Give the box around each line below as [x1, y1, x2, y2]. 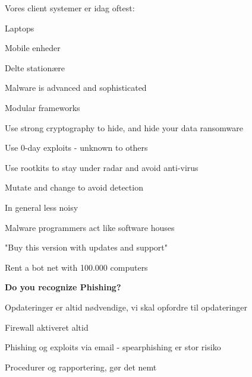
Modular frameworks [5, 101, 80, 113]
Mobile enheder [5, 42, 61, 54]
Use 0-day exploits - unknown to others [5, 141, 148, 154]
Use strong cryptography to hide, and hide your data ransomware [5, 121, 244, 134]
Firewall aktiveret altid [5, 321, 89, 333]
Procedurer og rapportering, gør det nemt [5, 360, 157, 373]
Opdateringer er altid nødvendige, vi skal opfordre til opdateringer [5, 300, 247, 313]
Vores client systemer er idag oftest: [5, 2, 135, 14]
